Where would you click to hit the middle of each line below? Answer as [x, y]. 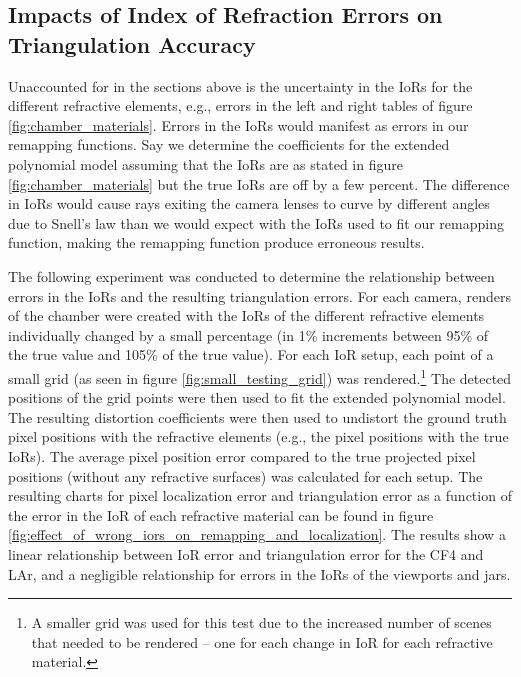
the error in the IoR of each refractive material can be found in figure [221, 514]
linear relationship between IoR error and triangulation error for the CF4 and [246, 553]
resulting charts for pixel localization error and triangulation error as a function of [260, 495]
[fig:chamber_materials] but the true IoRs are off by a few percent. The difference [259, 183]
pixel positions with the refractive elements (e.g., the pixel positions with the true [258, 436]
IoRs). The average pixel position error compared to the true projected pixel [242, 455]
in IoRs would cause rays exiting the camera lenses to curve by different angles [249, 203]
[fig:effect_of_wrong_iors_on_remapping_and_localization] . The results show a [257, 534]
